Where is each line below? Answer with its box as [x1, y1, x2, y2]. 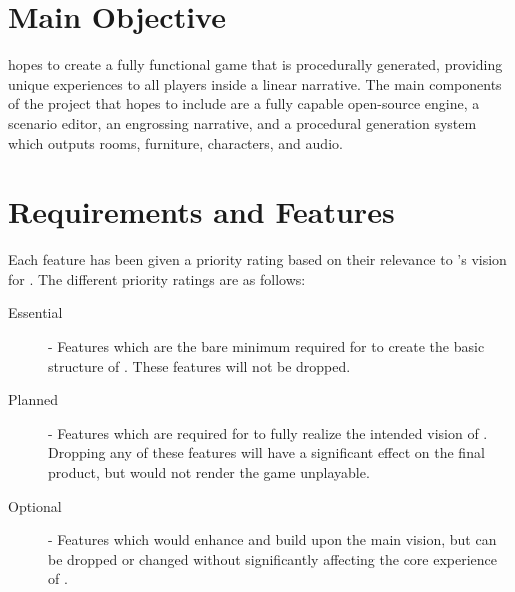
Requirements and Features [8, 191, 395, 232]
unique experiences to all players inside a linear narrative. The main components [8, 73, 502, 94]
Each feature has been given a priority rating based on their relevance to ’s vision [8, 249, 507, 270]
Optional [8, 495, 62, 516]
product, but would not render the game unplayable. [48, 461, 370, 482]
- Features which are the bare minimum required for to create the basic [48, 336, 485, 356]
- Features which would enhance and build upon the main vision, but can [48, 529, 497, 550]
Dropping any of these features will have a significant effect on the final [48, 442, 485, 463]
